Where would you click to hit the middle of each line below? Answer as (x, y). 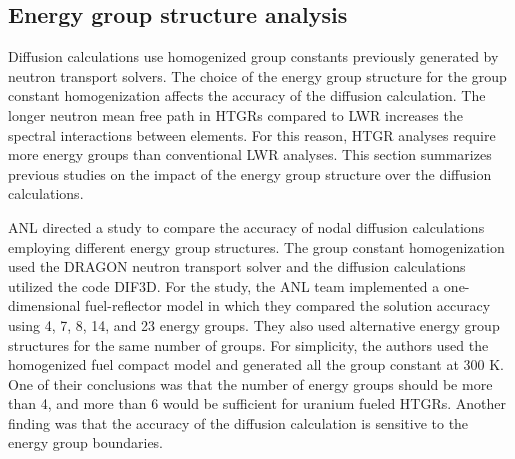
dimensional (44, 305)
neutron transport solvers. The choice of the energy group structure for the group (257, 75)
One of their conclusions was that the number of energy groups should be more (250, 383)
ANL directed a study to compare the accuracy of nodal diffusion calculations (246, 226)
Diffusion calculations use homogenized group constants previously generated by (253, 56)
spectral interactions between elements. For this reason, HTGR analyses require (252, 134)
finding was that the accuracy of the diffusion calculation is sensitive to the (238, 422)
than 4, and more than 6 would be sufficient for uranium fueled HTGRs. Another (257, 403)
